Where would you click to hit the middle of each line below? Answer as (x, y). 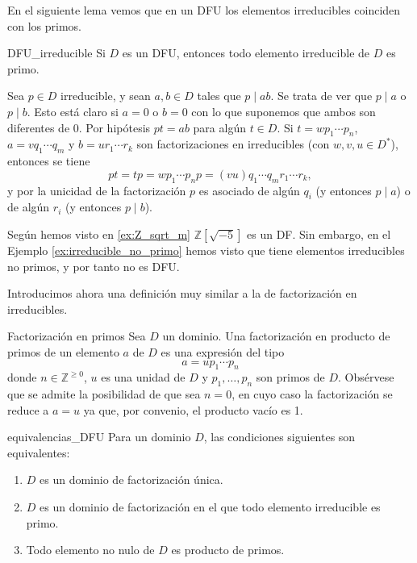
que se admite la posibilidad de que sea (104, 394)
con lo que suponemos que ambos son (284, 111)
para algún (219, 127)
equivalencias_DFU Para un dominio (99, 437)
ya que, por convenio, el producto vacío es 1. (193, 409)
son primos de (290, 377)
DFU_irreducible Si (56, 53)
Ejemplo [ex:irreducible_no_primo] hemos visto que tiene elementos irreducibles (206, 250)
